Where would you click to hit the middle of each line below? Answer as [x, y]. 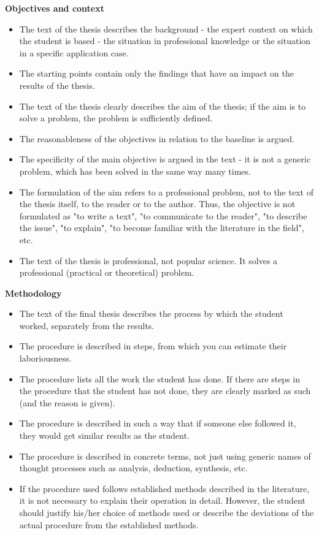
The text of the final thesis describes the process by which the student [151, 313]
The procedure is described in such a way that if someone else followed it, [158, 423]
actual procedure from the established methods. [109, 524]
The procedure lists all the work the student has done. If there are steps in [159, 378]
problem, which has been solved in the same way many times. [135, 171]
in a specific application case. [74, 52]
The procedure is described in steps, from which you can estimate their [153, 346]
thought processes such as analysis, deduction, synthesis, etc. [133, 468]
